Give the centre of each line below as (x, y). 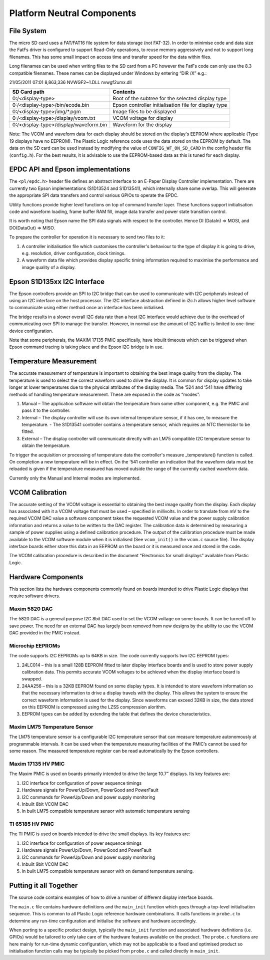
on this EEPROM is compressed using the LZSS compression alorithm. (94, 707)
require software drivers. (35, 596)
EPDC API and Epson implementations (70, 170)
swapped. (32, 679)
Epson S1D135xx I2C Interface (57, 281)
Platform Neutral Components (73, 13)
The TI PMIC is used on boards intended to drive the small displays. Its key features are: (100, 834)
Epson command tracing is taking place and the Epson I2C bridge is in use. (86, 347)
